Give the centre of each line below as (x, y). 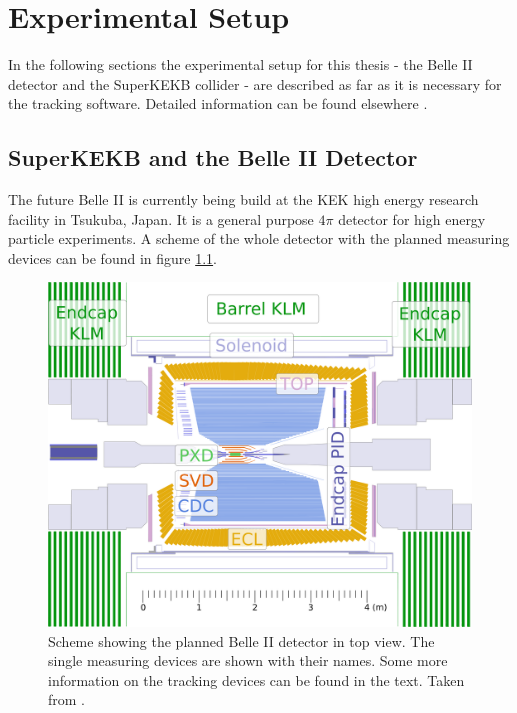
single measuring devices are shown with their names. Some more (248, 660)
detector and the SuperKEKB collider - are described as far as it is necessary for (255, 83)
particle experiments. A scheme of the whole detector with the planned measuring (259, 238)
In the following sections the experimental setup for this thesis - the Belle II (240, 64)
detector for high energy (412, 218)
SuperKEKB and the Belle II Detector (213, 157)
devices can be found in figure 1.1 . (112, 257)
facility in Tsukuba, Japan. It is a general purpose (161, 218)
